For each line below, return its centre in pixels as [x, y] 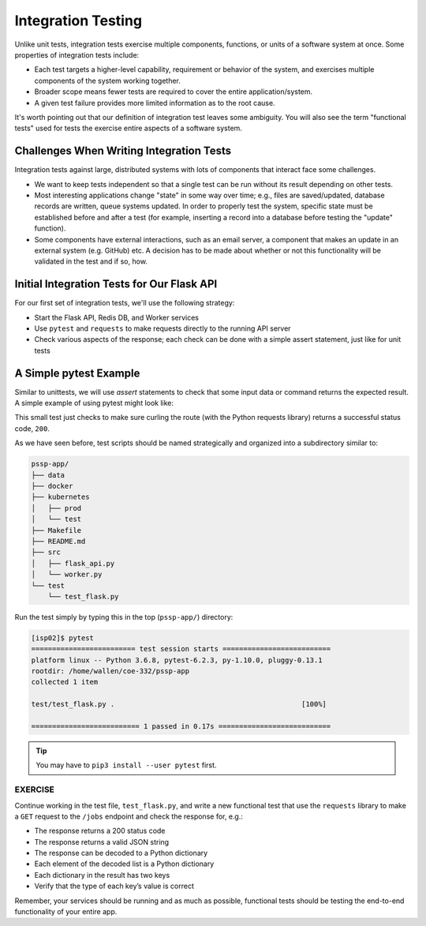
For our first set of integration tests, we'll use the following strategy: [125, 303]
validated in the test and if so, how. [91, 261]
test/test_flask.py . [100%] [179, 704]
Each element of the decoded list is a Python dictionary [124, 864]
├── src [46, 552]
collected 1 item [65, 682]
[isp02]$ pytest [63, 638]
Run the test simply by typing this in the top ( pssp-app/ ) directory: [124, 617]
